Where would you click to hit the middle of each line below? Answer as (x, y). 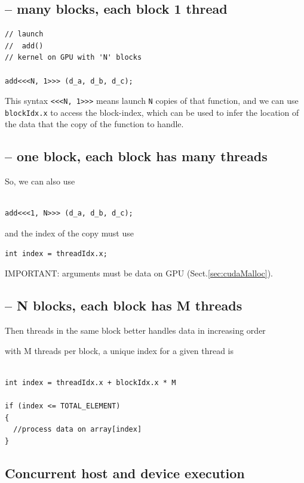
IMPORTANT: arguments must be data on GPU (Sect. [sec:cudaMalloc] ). (139, 273)
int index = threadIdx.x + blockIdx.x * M (90, 382)
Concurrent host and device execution (125, 473)
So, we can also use (40, 181)
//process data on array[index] (78, 430)
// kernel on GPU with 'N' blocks (73, 58)
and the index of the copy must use (69, 233)
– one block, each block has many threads (136, 156)
